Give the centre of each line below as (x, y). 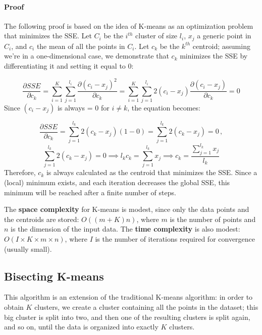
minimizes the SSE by (214, 56)
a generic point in (224, 36)
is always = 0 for (83, 107)
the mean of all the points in (81, 46)
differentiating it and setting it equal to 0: (69, 66)
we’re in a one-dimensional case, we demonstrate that (87, 56)
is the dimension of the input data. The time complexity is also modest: (125, 229)
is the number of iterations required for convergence (175, 239)
